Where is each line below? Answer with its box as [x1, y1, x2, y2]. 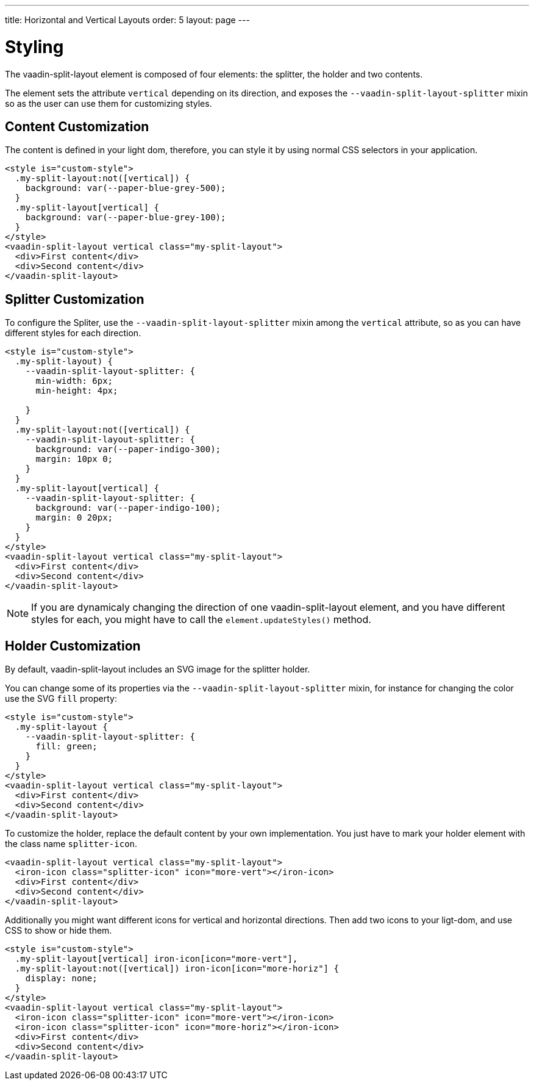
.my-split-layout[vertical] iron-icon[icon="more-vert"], [15, 954, 298, 964]
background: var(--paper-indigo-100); [35, 503, 221, 513]
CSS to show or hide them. [5, 925, 112, 936]
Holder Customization [5, 638, 141, 654]
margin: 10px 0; [35, 454, 113, 464]
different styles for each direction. [5, 328, 141, 339]
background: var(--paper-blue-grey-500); [25, 183, 226, 193]
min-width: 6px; [35, 376, 113, 386]
